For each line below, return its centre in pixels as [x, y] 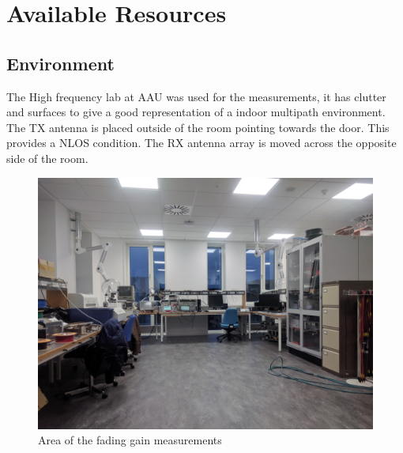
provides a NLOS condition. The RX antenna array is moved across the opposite [201, 143]
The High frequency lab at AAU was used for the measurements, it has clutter [196, 96]
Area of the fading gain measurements [130, 440]
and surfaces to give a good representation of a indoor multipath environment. [196, 112]
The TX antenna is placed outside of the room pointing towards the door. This [198, 127]
